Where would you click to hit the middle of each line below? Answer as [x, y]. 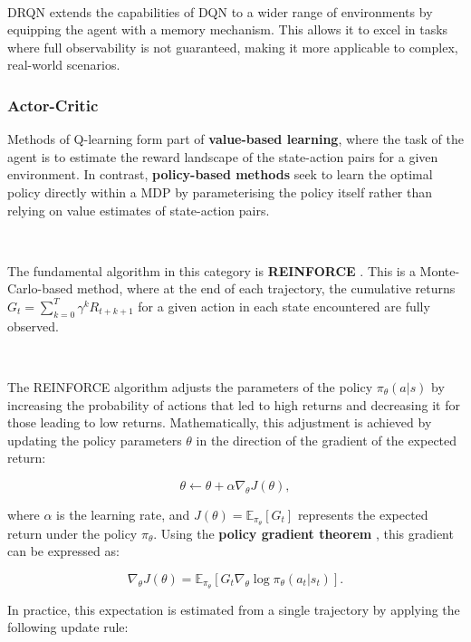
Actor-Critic [53, 105]
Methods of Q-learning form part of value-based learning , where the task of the [235, 139]
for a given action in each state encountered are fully [284, 306]
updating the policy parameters [95, 440]
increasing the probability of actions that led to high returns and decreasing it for [234, 404]
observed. [33, 326]
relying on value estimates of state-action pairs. [139, 210]
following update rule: [68, 627]
